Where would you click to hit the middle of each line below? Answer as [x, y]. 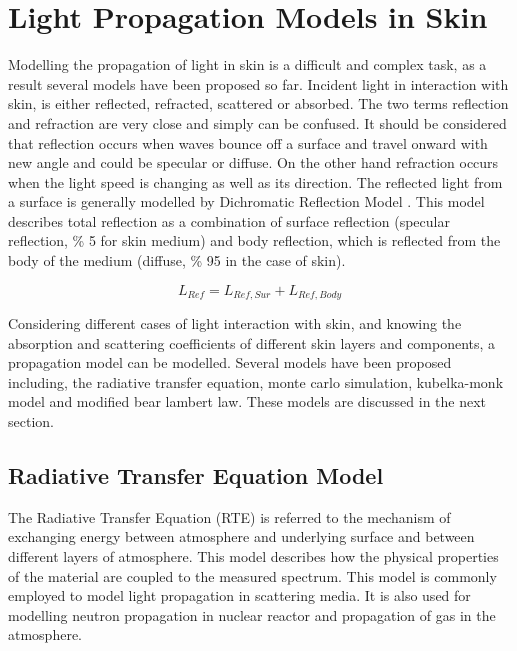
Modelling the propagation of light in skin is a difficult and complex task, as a [247, 64]
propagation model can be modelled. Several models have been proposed [230, 362]
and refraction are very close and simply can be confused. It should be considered [257, 122]
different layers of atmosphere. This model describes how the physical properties [253, 556]
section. [31, 421]
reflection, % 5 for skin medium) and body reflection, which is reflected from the [254, 240]
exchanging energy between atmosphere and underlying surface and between [241, 536]
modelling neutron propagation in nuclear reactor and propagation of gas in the [252, 614]
